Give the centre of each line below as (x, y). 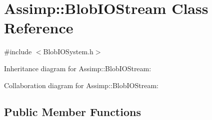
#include (18, 52)
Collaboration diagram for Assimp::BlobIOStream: (81, 85)
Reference (39, 28)
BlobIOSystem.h (68, 52)
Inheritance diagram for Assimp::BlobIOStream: (78, 68)
